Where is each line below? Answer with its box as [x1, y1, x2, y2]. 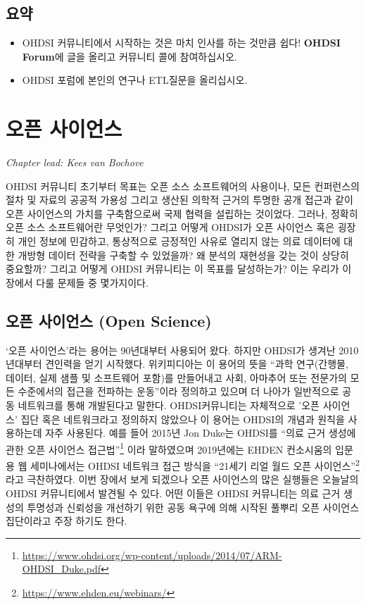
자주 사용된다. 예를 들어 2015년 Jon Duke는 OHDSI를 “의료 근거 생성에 [45, 425, 356, 440]
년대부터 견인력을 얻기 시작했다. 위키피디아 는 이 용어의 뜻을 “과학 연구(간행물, [6, 356, 348, 371]
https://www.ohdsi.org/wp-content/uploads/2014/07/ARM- [22, 547, 282, 562]
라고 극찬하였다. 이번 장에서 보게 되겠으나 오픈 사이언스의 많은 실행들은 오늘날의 [6, 472, 359, 487]
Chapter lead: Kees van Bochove [6, 155, 144, 170]
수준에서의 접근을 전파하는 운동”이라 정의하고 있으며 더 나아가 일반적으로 [18, 384, 339, 399]
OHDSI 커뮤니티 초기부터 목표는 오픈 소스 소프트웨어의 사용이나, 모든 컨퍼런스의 [6, 178, 360, 193]
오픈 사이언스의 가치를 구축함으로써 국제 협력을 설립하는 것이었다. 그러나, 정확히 [6, 206, 358, 220]
